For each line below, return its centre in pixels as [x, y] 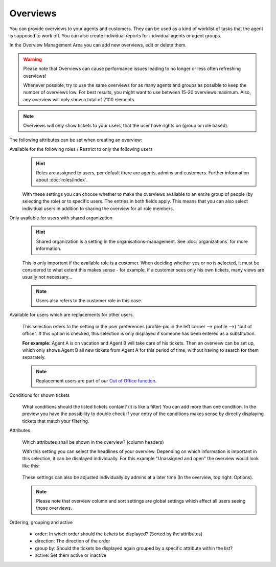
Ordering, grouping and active [41, 522]
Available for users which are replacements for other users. [72, 315]
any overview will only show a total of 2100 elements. [79, 99]
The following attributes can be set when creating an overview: [76, 140]
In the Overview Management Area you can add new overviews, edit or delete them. [98, 45]
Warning [32, 59]
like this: [31, 466]
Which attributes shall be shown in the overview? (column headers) [93, 442]
